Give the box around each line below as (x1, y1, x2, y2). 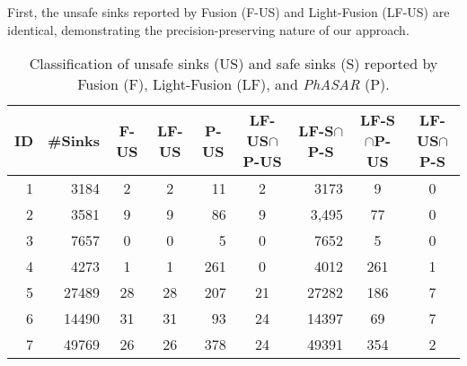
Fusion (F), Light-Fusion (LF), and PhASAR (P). (77, 74, 390, 95)
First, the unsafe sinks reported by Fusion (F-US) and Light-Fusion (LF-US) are (7, 3, 450, 21)
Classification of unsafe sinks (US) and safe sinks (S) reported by (29, 53, 438, 74)
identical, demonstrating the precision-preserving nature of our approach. (7, 20, 410, 39)
